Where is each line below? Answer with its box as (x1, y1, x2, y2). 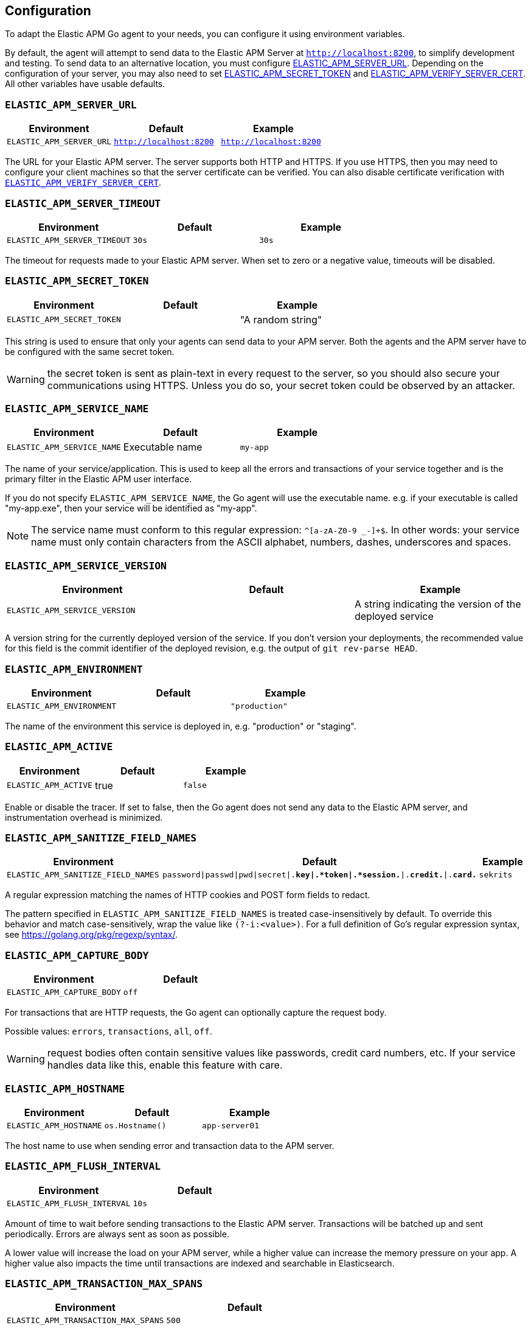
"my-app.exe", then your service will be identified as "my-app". (5, 503, 257, 514)
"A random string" (240, 313, 322, 326)
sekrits (479, 870, 513, 880)
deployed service (354, 610, 434, 623)
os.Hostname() (104, 1120, 167, 1130)
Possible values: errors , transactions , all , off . (5, 1026, 212, 1037)
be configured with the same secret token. (5, 346, 175, 357)
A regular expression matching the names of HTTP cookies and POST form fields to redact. (5, 890, 370, 901)
